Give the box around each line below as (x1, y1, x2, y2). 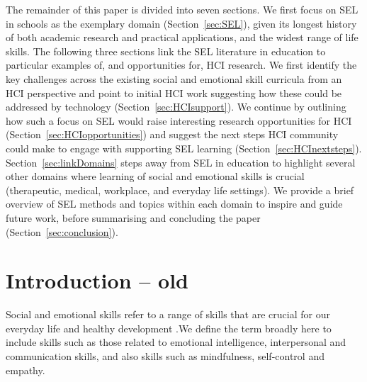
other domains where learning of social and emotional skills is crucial (6, 169, 305, 184)
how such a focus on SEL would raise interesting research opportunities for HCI (6, 113, 352, 128)
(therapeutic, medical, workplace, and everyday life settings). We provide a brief (6, 182, 354, 197)
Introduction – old (6, 266, 188, 295)
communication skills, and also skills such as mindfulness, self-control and (6, 349, 324, 363)
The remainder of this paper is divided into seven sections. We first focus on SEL (6, 2, 358, 16)
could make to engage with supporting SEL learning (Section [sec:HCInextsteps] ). (6, 140, 362, 155)
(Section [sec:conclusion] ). (6, 224, 118, 239)
